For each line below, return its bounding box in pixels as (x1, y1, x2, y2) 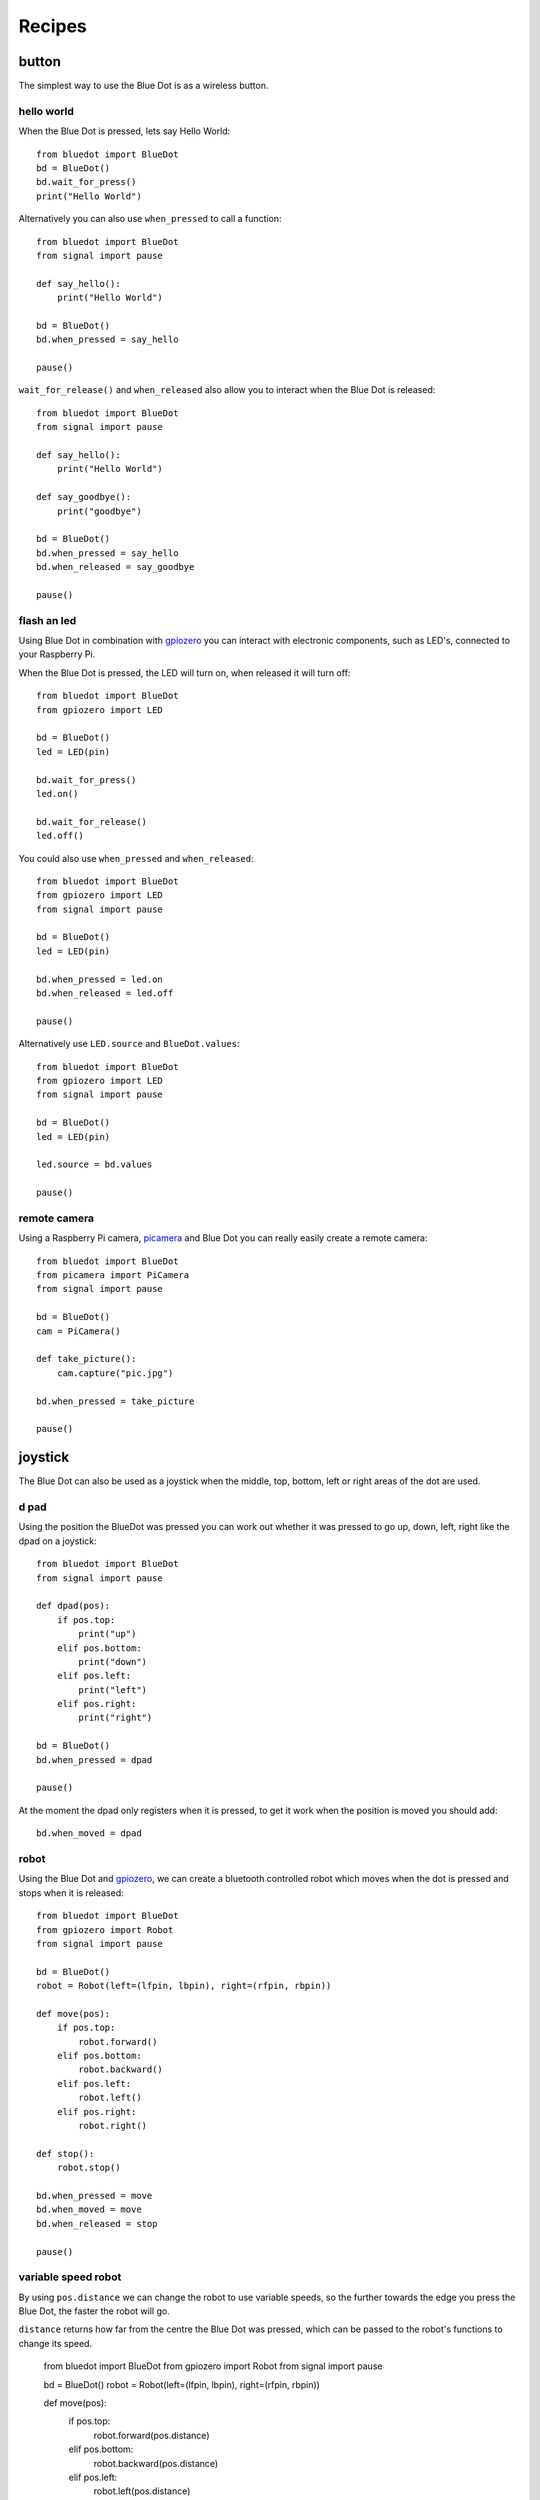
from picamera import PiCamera (36, 1270, 190, 1281)
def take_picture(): (36, 1353, 137, 1365)
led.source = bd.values (36, 1159, 153, 1170)
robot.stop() (56, 2162, 121, 2174)
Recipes (18, 15, 87, 37)
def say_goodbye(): (36, 491, 132, 503)
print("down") (78, 1656, 148, 1667)
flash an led (18, 613, 77, 627)
